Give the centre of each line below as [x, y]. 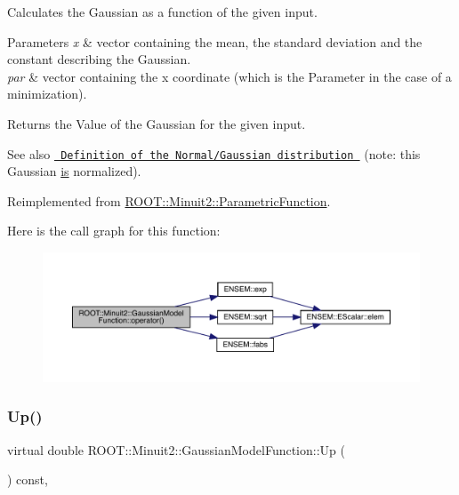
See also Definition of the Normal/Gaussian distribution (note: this [214, 153]
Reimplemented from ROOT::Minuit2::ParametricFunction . [169, 200]
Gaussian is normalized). [74, 171]
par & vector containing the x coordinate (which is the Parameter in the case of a [229, 76]
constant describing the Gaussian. [99, 59]
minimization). [47, 94]
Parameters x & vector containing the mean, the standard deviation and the [215, 41]
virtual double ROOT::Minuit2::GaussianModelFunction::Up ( [176, 449]
